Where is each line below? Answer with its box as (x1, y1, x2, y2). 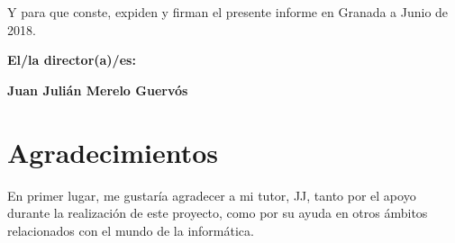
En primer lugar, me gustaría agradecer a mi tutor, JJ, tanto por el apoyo (7, 185, 416, 204)
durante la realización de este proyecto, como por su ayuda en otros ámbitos (7, 203, 428, 222)
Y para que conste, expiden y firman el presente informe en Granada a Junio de (7, 3, 449, 21)
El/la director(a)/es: (7, 50, 136, 69)
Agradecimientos (7, 133, 219, 170)
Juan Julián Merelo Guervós (7, 80, 188, 99)
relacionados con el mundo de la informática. (7, 220, 254, 239)
